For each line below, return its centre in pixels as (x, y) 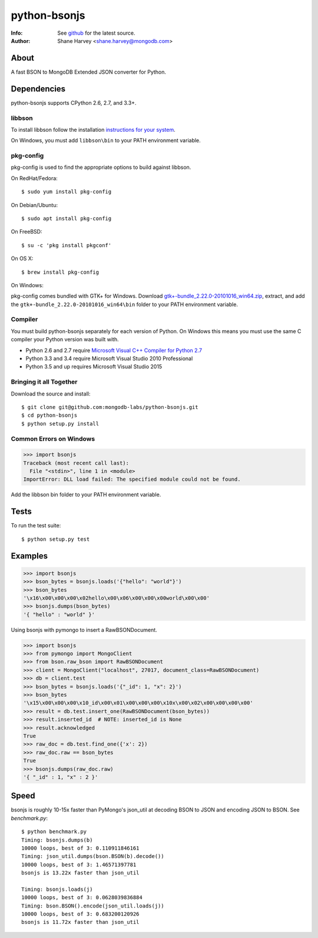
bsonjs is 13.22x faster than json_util (80, 873)
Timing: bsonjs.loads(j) (57, 889)
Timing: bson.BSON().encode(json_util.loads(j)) (93, 906)
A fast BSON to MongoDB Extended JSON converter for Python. (89, 72)
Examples (29, 556)
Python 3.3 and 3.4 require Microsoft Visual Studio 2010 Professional (109, 358)
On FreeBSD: (26, 232)
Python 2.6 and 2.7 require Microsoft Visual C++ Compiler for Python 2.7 (114, 350)
